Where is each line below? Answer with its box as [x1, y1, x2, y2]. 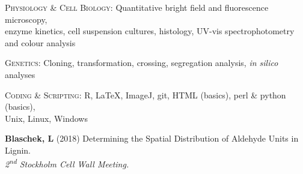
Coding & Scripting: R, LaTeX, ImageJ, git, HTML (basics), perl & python [5, 88, 286, 101]
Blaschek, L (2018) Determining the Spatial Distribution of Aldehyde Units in [5, 132, 299, 145]
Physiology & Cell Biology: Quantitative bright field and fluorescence [5, 1, 269, 13]
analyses [5, 68, 35, 80]
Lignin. [5, 143, 31, 156]
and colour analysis [5, 36, 76, 49]
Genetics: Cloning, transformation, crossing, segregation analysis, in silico [5, 56, 278, 69]
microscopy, [5, 13, 47, 25]
